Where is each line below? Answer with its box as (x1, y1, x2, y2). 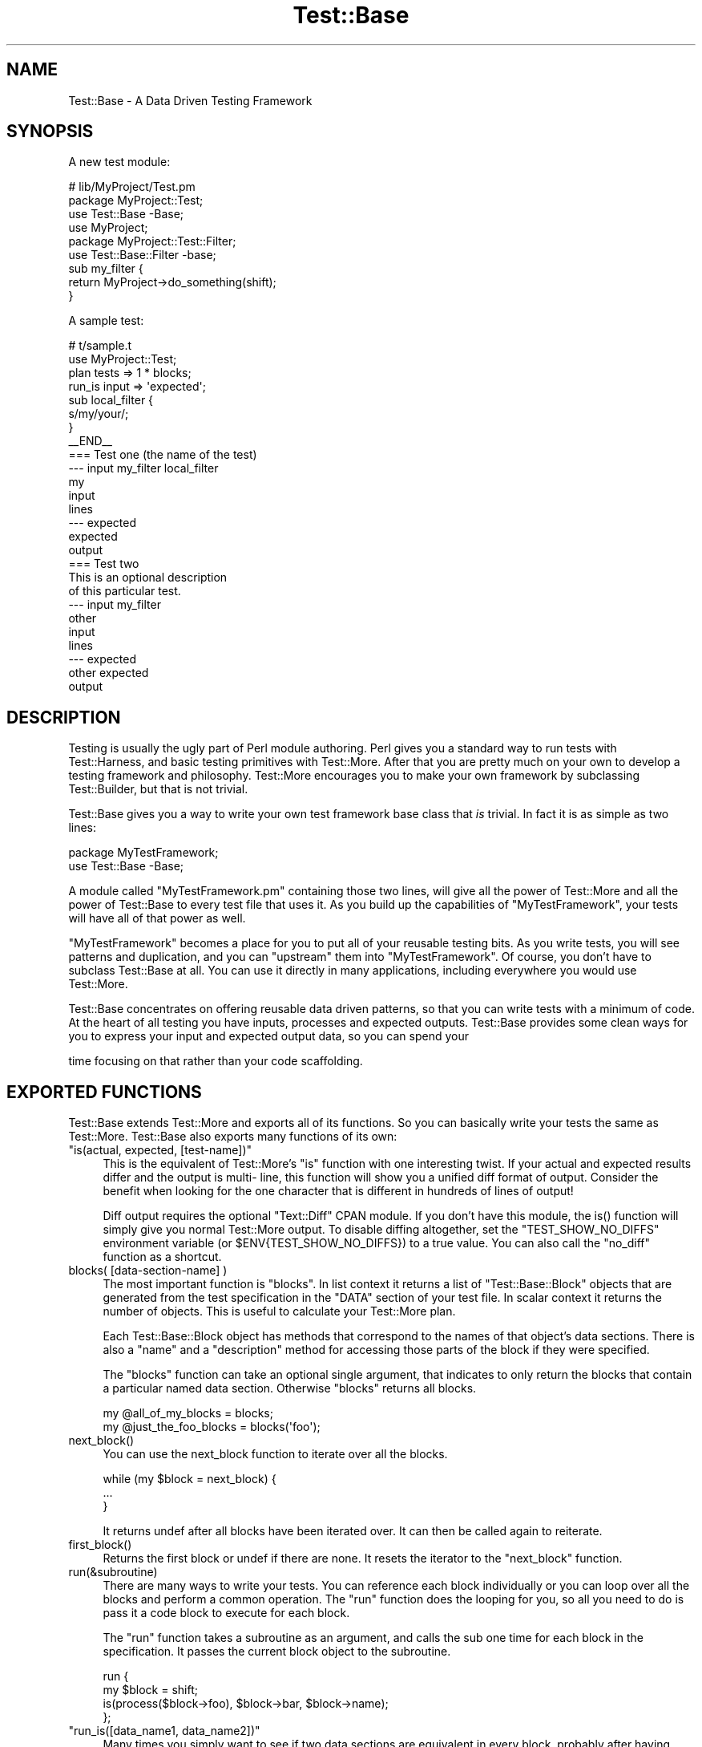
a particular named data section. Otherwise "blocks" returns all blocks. (103, 1381, 477, 1396)
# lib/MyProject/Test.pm (68, 180, 196, 194)
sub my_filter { (68, 261, 143, 276)
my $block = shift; (103, 1683, 198, 1697)
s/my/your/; (68, 407, 129, 421)
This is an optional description (68, 570, 228, 585)
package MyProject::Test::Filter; (68, 234, 236, 249)
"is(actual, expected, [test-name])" (68, 1143, 252, 1157)
